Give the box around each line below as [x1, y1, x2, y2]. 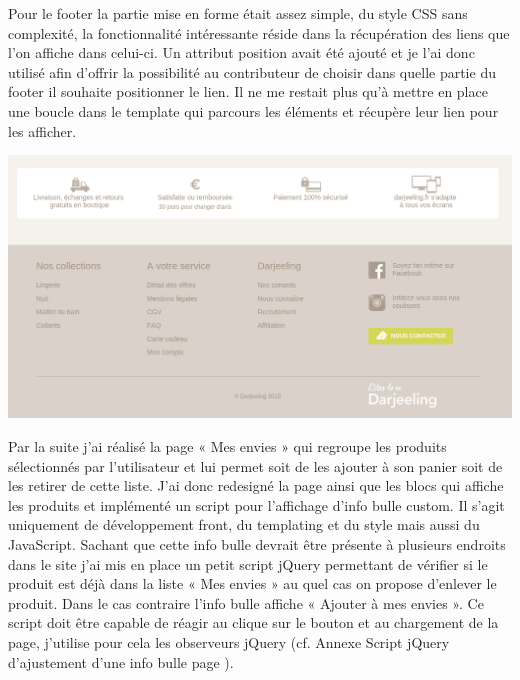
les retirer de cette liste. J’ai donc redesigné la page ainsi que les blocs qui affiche [8, 475, 504, 496]
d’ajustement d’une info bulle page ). [8, 651, 234, 672]
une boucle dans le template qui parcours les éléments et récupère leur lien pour [8, 100, 499, 121]
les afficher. [8, 120, 77, 141]
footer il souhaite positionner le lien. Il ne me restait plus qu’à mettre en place [8, 81, 488, 102]
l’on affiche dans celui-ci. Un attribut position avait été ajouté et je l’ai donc [8, 42, 475, 63]
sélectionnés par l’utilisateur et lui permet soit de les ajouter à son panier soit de [8, 455, 503, 476]
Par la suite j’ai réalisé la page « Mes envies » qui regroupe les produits [8, 436, 447, 457]
